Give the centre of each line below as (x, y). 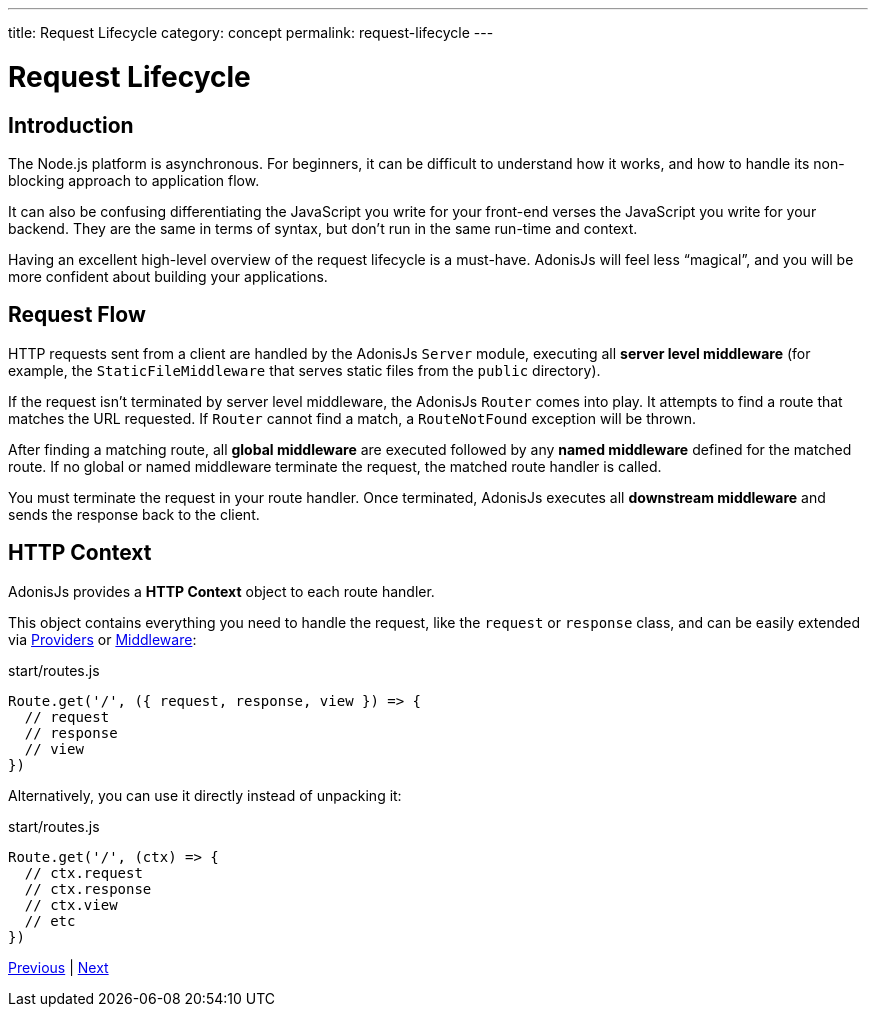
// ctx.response (88, 888)
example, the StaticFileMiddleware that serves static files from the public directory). (304, 370)
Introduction (71, 125)
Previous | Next (58, 967)
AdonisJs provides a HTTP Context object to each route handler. (221, 591)
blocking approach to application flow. (134, 180)
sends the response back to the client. (134, 514)
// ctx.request (83, 872)
